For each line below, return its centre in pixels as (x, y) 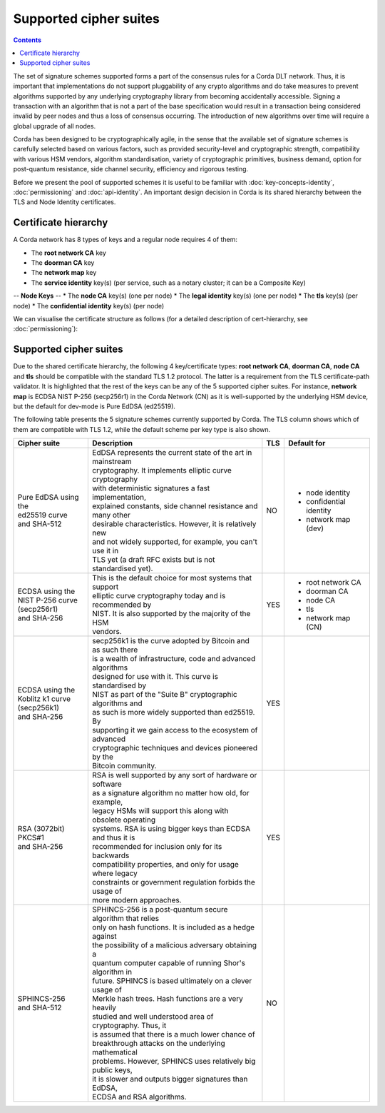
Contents (27, 40)
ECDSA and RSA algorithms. (139, 1097)
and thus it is (114, 837)
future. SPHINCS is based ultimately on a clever (172, 981)
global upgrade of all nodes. (55, 126)
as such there (115, 650)
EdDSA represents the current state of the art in (172, 453)
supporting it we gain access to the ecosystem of (175, 730)
